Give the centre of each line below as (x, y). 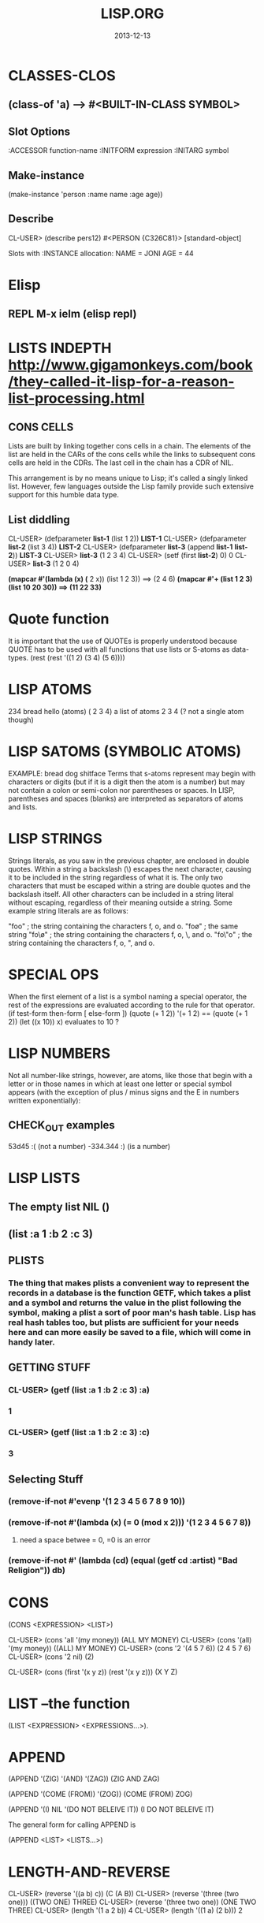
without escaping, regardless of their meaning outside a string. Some (120, 902)
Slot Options (39, 131)
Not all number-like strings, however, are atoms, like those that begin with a (130, 1075)
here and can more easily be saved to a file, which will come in (130, 1333)
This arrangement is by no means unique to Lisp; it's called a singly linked (128, 478)
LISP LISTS (44, 1178)
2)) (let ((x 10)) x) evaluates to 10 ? (64, 1021)
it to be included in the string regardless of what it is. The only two (115, 877)
